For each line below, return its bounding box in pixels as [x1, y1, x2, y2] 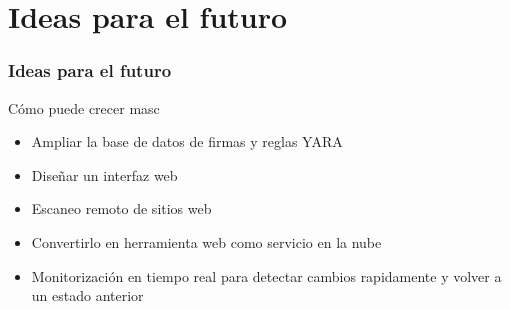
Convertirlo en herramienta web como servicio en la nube [31, 231, 382, 252]
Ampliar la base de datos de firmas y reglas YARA [31, 131, 343, 152]
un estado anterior [31, 285, 144, 306]
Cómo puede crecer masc [8, 97, 160, 118]
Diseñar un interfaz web [31, 164, 178, 185]
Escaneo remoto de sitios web [31, 198, 212, 219]
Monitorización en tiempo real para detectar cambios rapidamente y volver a [31, 265, 502, 286]
